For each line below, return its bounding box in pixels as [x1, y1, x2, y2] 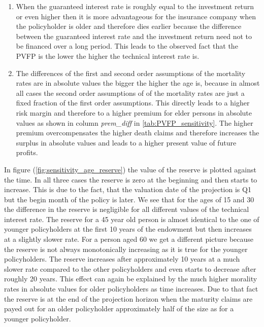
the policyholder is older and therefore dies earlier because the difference [16, 21, 242, 31]
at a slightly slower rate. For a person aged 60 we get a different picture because [4, 234, 254, 244]
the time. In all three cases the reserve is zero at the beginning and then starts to [4, 174, 257, 185]
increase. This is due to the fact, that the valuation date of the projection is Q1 [4, 184, 251, 195]
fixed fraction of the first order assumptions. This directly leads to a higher [16, 97, 250, 108]
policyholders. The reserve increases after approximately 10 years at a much [4, 253, 240, 264]
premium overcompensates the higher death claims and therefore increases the [16, 127, 259, 138]
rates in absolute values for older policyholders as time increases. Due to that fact [4, 283, 258, 294]
